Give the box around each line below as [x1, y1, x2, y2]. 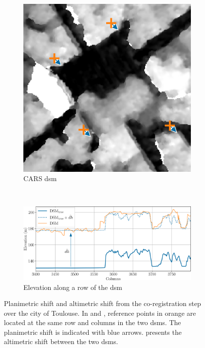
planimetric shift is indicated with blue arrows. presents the [4, 327, 182, 337]
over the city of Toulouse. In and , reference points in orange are [4, 307, 196, 318]
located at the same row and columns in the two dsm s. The [4, 317, 181, 328]
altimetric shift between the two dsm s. [4, 336, 118, 347]
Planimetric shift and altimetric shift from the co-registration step [4, 298, 201, 308]
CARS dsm [23, 173, 57, 184]
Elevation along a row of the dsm [23, 282, 122, 292]
